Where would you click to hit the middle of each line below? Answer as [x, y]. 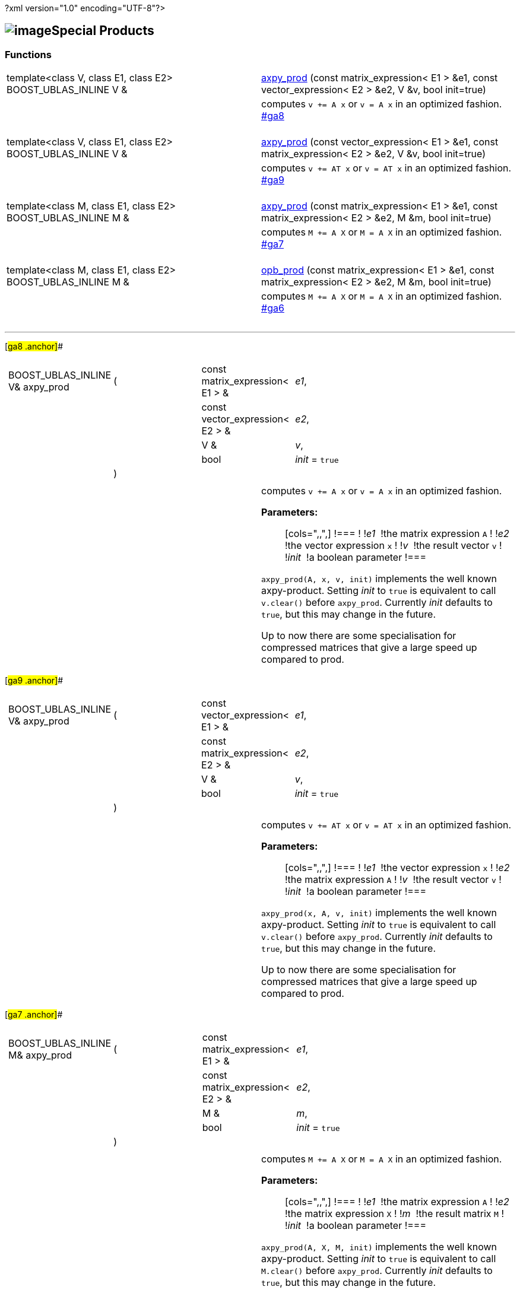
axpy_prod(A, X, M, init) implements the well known [379, 1247]
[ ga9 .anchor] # [34, 681]
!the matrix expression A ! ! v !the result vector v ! [393, 880]
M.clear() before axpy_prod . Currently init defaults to [377, 1271]
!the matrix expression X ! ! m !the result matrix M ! [395, 1214]
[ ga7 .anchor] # [34, 1015]
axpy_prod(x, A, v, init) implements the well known [379, 913]
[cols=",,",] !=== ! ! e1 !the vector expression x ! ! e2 [397, 868]
